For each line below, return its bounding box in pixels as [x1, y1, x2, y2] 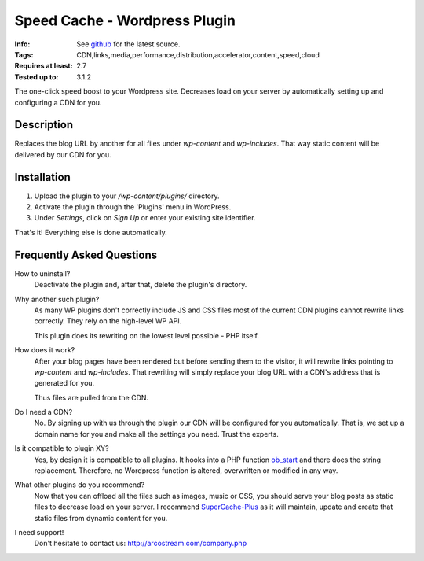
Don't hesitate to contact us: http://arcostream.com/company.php [34, 539, 247, 548]
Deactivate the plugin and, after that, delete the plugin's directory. [34, 280, 247, 290]
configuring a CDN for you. [14, 98, 102, 107]
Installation [14, 170, 71, 184]
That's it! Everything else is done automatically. [14, 227, 168, 237]
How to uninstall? [14, 268, 71, 279]
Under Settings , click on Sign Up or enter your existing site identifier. [34, 213, 256, 223]
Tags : [14, 50, 34, 59]
